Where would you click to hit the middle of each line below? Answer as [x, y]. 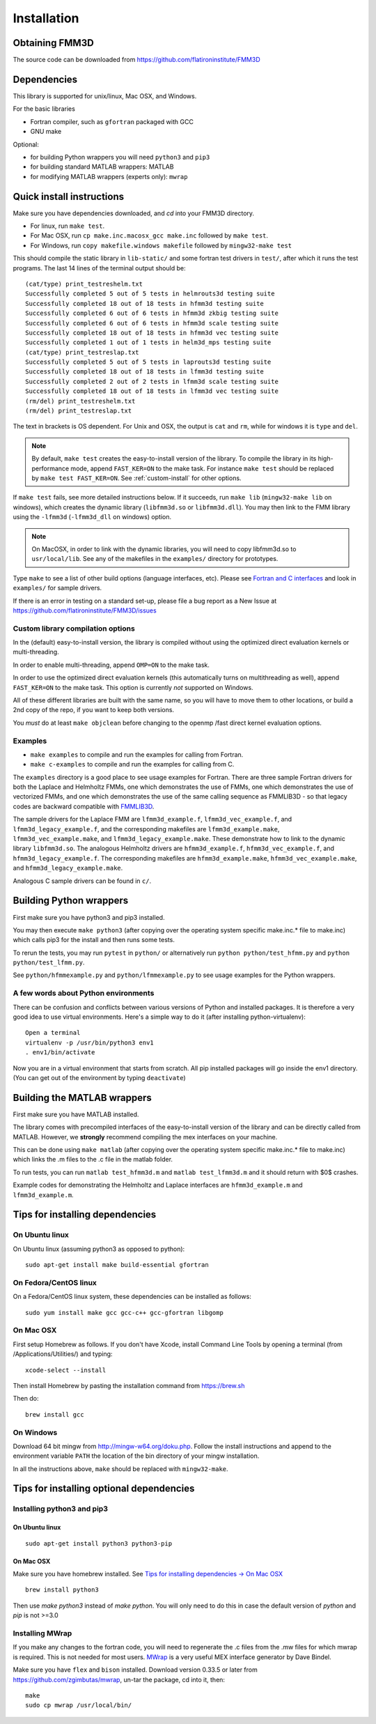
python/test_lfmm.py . [49, 962]
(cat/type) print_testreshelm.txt [84, 284]
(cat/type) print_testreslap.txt [82, 352]
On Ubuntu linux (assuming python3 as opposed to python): [99, 1249]
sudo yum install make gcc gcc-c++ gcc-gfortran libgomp [125, 1313]
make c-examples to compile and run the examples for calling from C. [132, 764]
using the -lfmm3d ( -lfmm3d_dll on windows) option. [92, 517]
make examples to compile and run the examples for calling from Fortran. [137, 754]
